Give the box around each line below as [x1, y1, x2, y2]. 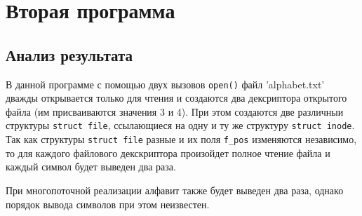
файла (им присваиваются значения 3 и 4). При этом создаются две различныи [6, 104, 344, 119]
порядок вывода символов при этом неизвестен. [6, 196, 210, 211]
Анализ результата [6, 43, 133, 65]
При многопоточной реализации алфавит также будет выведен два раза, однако [6, 182, 344, 197]
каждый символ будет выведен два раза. [6, 159, 176, 174]
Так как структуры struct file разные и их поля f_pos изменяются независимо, [6, 132, 357, 147]
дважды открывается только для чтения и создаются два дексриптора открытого [6, 90, 347, 105]
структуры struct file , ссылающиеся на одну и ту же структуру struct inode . [6, 118, 355, 133]
